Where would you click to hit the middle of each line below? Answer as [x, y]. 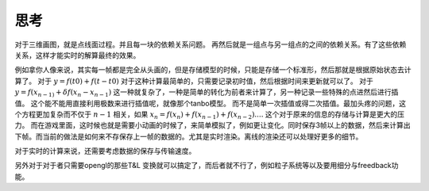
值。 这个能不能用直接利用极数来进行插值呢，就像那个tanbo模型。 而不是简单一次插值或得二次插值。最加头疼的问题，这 [211, 103]
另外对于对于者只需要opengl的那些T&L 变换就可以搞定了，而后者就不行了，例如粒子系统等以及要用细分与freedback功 [207, 166]
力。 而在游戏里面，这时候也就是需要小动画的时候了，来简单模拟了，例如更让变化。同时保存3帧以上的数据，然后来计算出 [213, 125]
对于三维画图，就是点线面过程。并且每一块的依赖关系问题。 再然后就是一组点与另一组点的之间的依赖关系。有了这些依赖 [211, 44]
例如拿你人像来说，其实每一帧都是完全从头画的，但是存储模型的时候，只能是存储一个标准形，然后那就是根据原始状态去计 [213, 70]
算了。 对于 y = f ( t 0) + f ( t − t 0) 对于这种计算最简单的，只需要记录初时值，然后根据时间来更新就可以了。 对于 [194, 81]
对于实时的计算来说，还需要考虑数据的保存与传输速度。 [105, 151]
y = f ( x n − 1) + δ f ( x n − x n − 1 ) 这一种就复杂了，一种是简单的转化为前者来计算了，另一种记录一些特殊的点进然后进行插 [207, 93]
